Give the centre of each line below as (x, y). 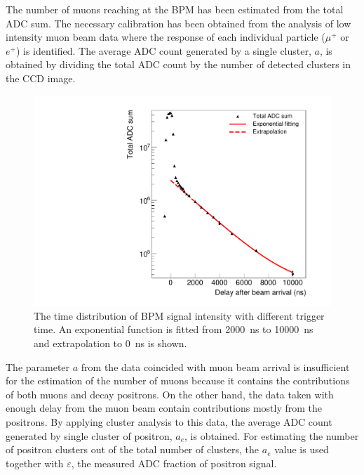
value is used (302, 449)
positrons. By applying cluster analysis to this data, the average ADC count (169, 421)
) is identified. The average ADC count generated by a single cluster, (163, 50)
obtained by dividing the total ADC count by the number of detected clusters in (178, 64)
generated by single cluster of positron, (89, 435)
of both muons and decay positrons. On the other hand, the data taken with (170, 394)
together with (35, 463)
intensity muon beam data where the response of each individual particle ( (166, 37)
